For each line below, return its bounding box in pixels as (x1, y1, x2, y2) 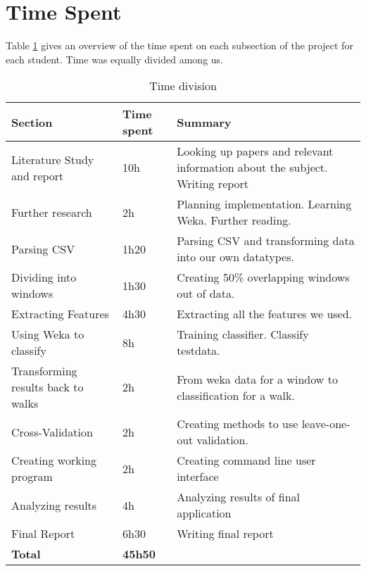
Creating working (11, 452, 96, 469)
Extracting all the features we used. (177, 306, 353, 322)
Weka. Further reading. (177, 212, 291, 229)
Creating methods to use (177, 415, 298, 432)
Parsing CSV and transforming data (177, 232, 355, 249)
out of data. (177, 285, 235, 302)
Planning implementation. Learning (177, 196, 352, 213)
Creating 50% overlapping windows (177, 269, 350, 286)
